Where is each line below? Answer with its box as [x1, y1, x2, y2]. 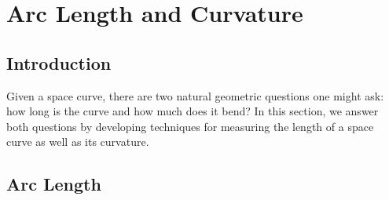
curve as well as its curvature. [6, 133, 149, 150]
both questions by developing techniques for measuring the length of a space [6, 118, 374, 134]
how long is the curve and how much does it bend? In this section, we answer [6, 103, 379, 119]
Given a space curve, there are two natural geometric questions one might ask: [6, 87, 384, 104]
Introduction [6, 50, 112, 75]
